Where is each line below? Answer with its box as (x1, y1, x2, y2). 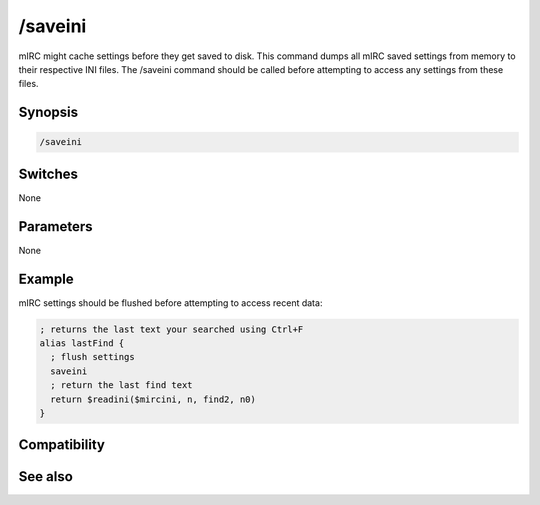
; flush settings (50, 351, 135, 363)
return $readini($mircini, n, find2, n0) (50, 393, 257, 405)
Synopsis (18, 104, 79, 121)
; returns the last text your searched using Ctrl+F (39, 323, 304, 335)
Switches (18, 165, 79, 182)
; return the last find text (50, 380, 194, 391)
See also (18, 468, 74, 485)
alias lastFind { (39, 338, 125, 349)
